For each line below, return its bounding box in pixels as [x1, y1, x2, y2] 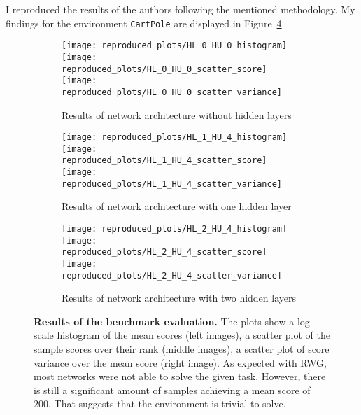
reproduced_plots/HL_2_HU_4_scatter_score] [62, 247, 267, 258]
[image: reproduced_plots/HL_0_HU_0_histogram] [62, 41, 288, 51]
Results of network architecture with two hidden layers [62, 290, 297, 305]
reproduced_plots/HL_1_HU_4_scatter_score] [62, 155, 267, 166]
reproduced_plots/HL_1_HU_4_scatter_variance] [62, 178, 282, 189]
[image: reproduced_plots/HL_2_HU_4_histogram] [62, 224, 288, 234]
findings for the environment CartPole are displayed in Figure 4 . [6, 15, 285, 30]
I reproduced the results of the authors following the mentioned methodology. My [6, 2, 355, 16]
